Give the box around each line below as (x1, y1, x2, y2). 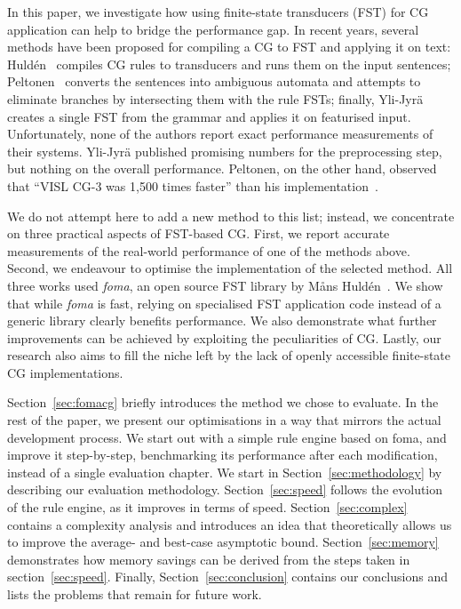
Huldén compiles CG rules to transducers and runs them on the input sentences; (7, 54, 451, 73)
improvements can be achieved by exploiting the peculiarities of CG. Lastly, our (7, 328, 441, 347)
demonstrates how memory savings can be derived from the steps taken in (7, 549, 410, 568)
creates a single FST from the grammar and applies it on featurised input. (7, 107, 411, 125)
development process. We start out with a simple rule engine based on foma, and (7, 428, 447, 446)
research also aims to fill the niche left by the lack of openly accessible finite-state (7, 346, 451, 365)
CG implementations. (7, 363, 123, 381)
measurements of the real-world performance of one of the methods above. (7, 241, 410, 260)
